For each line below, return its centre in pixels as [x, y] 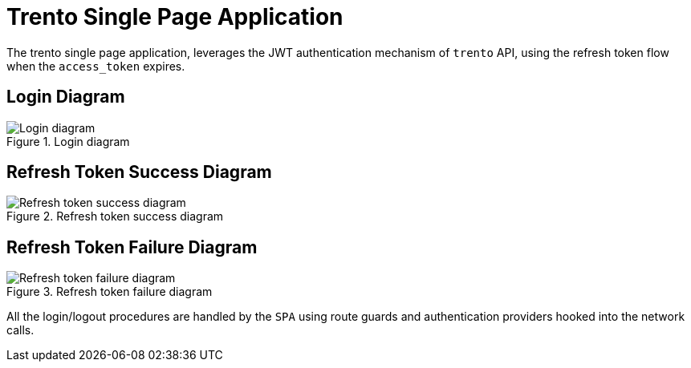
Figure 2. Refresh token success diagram [115, 216]
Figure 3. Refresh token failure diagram [110, 292]
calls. [20, 330]
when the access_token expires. [96, 66]
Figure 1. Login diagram [68, 141]
